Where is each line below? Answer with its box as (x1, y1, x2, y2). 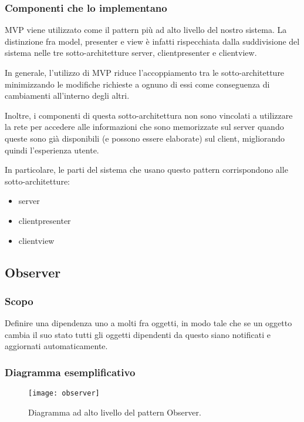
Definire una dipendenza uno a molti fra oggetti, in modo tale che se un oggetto (5, 317, 292, 329)
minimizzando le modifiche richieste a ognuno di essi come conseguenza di (5, 78, 270, 90)
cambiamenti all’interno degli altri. (5, 89, 130, 102)
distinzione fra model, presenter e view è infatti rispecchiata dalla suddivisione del (5, 35, 300, 47)
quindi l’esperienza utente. (5, 143, 99, 156)
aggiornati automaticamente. (5, 340, 108, 352)
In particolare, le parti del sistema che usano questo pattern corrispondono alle (5, 163, 288, 176)
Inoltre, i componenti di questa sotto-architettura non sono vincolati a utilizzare (5, 109, 293, 121)
